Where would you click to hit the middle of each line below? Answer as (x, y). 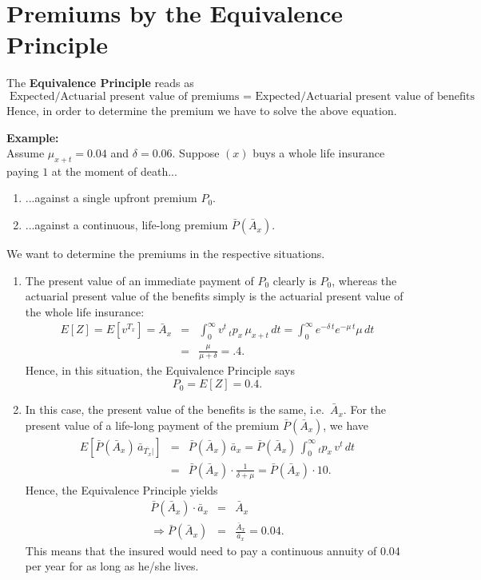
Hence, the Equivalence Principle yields (121, 489)
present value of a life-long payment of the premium (152, 425)
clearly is (294, 280)
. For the (364, 409)
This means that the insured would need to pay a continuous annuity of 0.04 (213, 550)
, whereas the (364, 280)
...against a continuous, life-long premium (127, 225)
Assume (26, 153)
